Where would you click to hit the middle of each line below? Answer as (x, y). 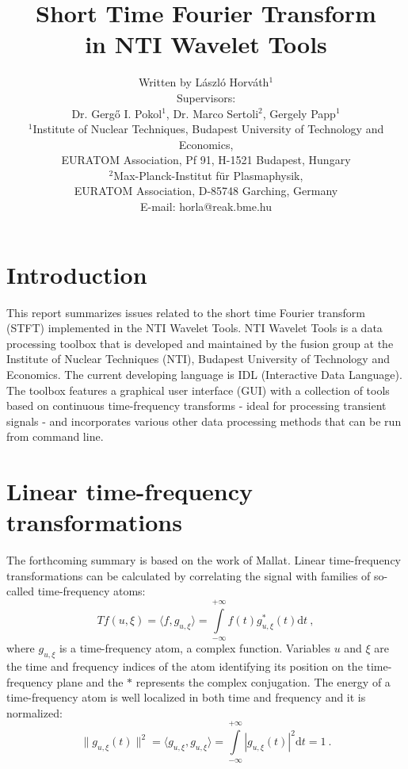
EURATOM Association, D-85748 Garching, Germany (206, 191)
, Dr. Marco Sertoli (212, 113)
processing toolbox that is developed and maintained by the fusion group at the (200, 343)
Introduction (77, 274)
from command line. (55, 436)
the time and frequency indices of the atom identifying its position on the (185, 666)
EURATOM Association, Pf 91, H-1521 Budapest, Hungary (206, 160)
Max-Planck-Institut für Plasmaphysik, (208, 175)
